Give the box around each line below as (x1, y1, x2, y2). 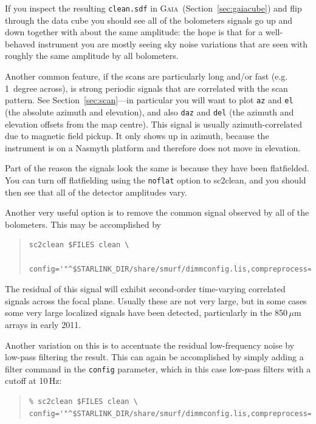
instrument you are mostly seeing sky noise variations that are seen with (38, 37, 308, 50)
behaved (5, 37, 35, 50)
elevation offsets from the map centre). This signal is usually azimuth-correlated (5, 117, 303, 130)
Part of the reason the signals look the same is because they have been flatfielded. (5, 162, 309, 174)
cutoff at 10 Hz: (5, 374, 62, 387)
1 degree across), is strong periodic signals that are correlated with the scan (5, 81, 288, 94)
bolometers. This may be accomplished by (5, 217, 161, 230)
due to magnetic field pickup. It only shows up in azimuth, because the (5, 129, 269, 142)
